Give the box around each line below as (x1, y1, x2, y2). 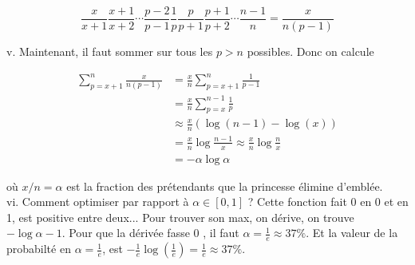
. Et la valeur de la (306, 224, 398, 241)
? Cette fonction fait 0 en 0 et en (247, 193, 409, 210)
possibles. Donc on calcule (247, 43, 374, 60)
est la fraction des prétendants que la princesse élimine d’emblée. (66, 177, 383, 194)
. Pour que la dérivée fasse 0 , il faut (61, 224, 239, 241)
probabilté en (6, 240, 71, 257)
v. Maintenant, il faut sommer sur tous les (6, 43, 213, 60)
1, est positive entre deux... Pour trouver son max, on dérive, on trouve (6, 208, 354, 225)
